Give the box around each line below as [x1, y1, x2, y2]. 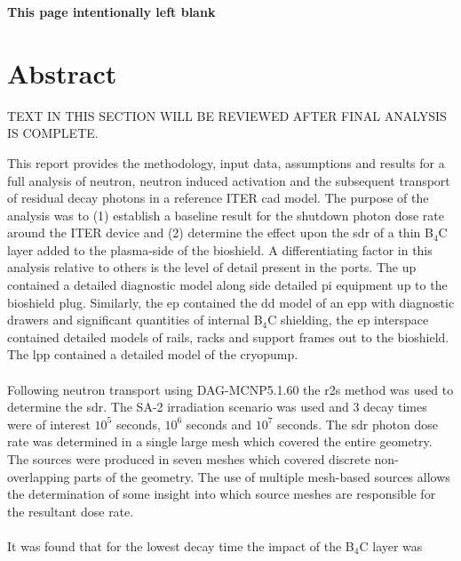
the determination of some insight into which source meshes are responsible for [7, 485, 436, 503]
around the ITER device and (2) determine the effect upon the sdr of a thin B [7, 223, 433, 242]
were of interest [7, 414, 91, 433]
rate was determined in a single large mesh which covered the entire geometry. [7, 432, 433, 451]
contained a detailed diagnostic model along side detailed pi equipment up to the [7, 276, 448, 294]
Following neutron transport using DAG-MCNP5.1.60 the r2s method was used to [7, 380, 454, 398]
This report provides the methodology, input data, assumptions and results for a [7, 153, 445, 172]
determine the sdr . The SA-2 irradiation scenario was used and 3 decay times [7, 397, 427, 416]
